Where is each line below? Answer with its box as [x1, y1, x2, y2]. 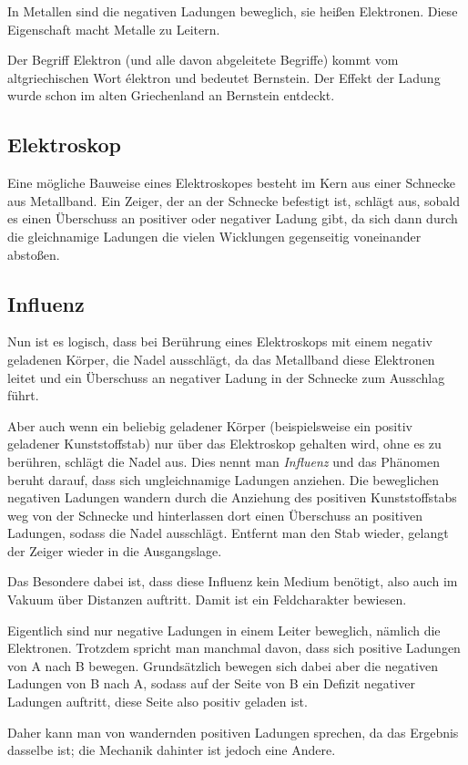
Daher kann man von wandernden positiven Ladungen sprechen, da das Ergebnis [7, 722, 459, 741]
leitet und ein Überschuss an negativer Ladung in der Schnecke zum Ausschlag [7, 367, 445, 387]
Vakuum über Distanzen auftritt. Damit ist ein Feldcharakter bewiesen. [7, 590, 407, 609]
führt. [7, 386, 39, 405]
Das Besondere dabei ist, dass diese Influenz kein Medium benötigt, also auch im [7, 572, 458, 591]
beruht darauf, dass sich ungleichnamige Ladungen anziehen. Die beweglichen [7, 470, 439, 489]
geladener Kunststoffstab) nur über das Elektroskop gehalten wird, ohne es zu [7, 434, 442, 453]
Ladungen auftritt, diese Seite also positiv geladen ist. [7, 692, 308, 711]
